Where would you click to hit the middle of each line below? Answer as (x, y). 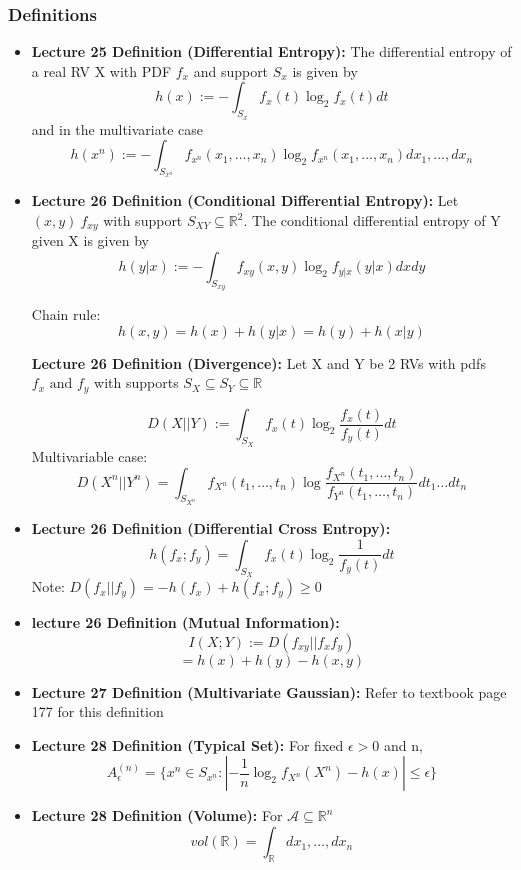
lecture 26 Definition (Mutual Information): (185, 622)
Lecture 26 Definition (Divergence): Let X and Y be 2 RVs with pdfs (258, 362)
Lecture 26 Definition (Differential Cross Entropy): (211, 528)
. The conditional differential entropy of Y (372, 220)
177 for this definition (97, 711)
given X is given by (90, 240)
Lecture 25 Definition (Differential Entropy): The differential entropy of (271, 51)
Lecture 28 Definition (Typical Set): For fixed (187, 744)
